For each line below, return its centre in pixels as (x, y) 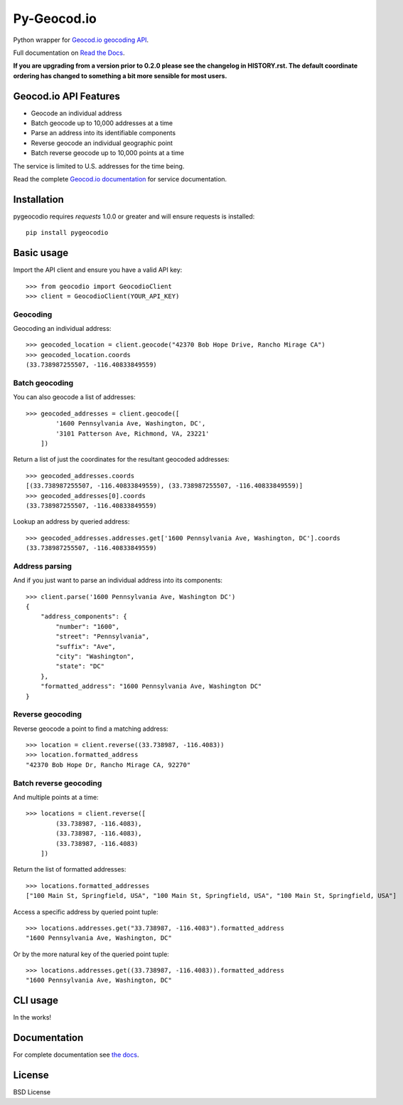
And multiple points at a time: (56, 797)
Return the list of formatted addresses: (70, 869)
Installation (38, 199)
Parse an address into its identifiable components (103, 133)
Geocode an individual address (76, 113)
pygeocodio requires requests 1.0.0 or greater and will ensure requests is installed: (134, 216)
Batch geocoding (43, 383)
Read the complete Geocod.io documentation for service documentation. (120, 179)
